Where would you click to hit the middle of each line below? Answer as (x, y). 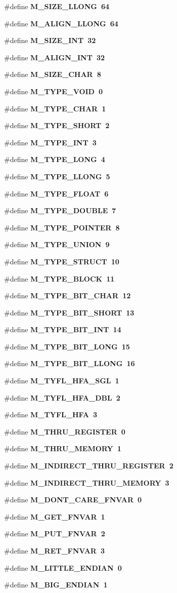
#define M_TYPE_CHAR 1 (55, 108)
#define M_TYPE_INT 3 (50, 142)
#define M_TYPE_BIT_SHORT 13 (69, 312)
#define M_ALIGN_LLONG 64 (61, 23)
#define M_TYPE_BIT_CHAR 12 (68, 295)
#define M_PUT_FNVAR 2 (55, 533)
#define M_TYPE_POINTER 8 (62, 227)
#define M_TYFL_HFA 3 (51, 414)
